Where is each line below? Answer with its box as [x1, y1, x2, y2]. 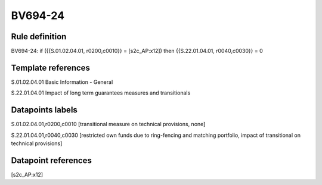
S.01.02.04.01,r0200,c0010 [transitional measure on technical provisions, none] [11, 121, 206, 128]
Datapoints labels [11, 105, 78, 115]
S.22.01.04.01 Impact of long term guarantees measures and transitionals [11, 89, 191, 96]
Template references [11, 62, 91, 73]
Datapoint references [11, 155, 92, 165]
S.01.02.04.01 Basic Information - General [11, 78, 113, 86]
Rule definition [11, 32, 67, 42]
